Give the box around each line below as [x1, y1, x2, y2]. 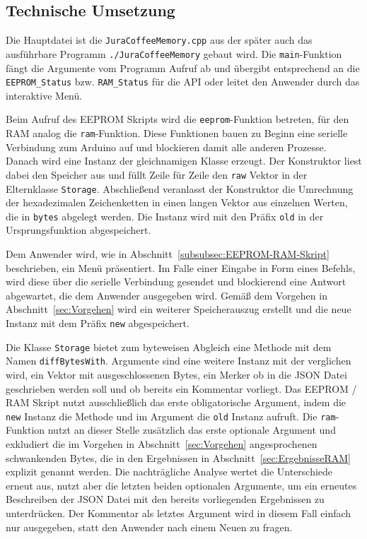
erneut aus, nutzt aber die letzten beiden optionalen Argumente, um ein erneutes [6, 478, 357, 492]
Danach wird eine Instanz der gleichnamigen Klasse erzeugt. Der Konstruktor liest [6, 153, 362, 168]
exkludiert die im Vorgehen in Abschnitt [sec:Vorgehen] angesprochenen [6, 436, 318, 451]
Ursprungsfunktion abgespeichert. [6, 223, 151, 237]
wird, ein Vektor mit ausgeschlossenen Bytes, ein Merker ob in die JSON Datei [6, 367, 347, 381]
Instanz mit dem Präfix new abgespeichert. [6, 315, 190, 330]
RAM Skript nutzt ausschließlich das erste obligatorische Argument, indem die [6, 395, 346, 410]
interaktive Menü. [6, 88, 83, 102]
